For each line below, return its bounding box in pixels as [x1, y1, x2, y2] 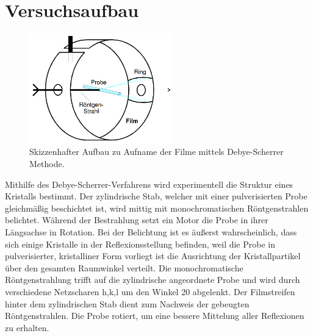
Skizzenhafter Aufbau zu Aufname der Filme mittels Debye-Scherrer [29, 145, 284, 158]
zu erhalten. [5, 321, 49, 334]
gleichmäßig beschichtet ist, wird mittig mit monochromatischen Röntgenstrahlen [5, 201, 309, 214]
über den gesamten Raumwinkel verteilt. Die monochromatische [5, 261, 243, 274]
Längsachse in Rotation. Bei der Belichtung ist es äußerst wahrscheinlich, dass [5, 226, 297, 238]
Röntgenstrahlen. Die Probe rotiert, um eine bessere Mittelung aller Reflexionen [5, 309, 304, 322]
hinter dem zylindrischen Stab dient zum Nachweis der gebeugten [5, 297, 250, 310]
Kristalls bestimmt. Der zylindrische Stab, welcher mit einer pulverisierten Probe [5, 190, 308, 202]
